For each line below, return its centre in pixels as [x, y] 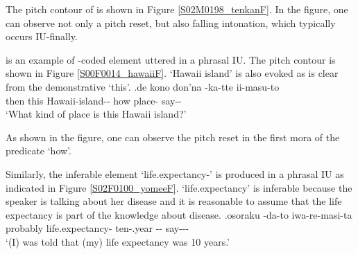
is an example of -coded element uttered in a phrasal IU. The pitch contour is [171, 59]
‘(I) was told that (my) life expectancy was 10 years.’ [118, 241]
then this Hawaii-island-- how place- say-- [94, 100]
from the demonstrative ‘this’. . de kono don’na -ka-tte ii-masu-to [143, 86]
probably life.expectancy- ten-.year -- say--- [97, 228]
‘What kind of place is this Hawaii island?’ [96, 114]
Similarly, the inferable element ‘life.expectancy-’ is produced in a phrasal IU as [175, 173]
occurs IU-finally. [42, 36]
